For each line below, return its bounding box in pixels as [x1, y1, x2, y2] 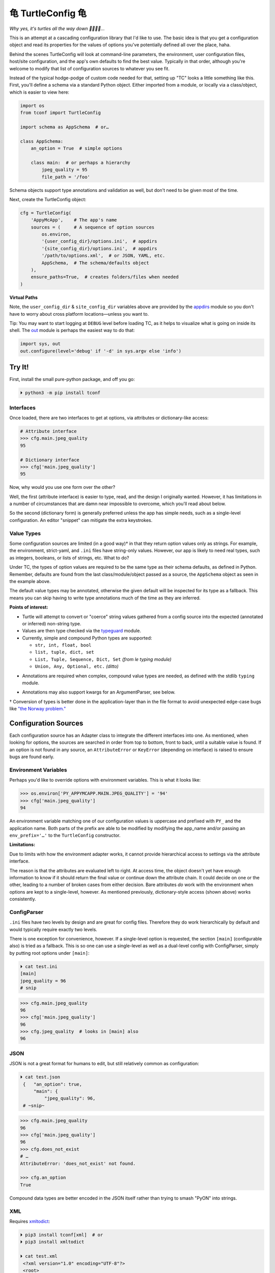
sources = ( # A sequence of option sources [31, 224, 155, 230]
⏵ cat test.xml [20, 1253, 58, 1259]
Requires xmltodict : [9, 1218, 50, 1224]
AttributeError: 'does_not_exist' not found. [20, 1160, 136, 1166]
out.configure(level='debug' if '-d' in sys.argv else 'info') [20, 348, 182, 354]
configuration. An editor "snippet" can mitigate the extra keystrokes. [9, 517, 153, 523]
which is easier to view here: [9, 89, 70, 95]
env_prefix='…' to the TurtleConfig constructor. [9, 832, 121, 838]
